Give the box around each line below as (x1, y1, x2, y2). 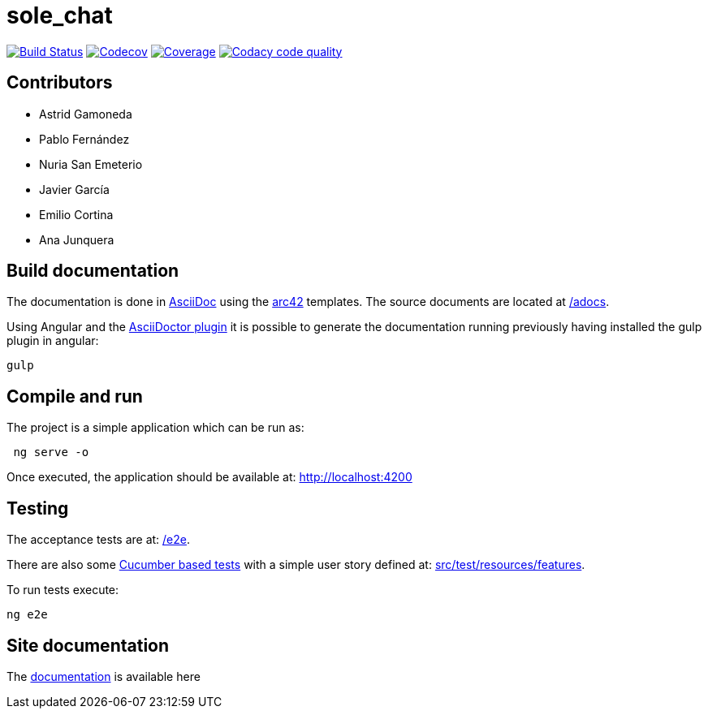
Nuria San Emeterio (39, 157, 143, 171)
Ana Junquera (39, 232, 114, 247)
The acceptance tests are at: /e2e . (6, 532, 191, 547)
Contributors (6, 72, 113, 93)
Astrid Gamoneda (39, 106, 132, 121)
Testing (6, 497, 69, 519)
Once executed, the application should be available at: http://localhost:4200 (6, 470, 412, 485)
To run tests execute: (6, 583, 119, 597)
